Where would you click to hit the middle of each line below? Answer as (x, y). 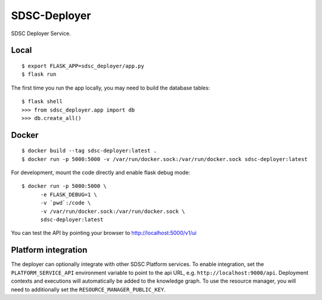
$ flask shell (42, 102)
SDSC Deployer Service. (41, 33)
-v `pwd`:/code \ (66, 203)
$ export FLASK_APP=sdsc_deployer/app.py (83, 66)
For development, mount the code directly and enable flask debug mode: (100, 172)
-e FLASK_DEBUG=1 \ (69, 194)
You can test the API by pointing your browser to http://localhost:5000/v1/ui (104, 233)
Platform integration (49, 250)
